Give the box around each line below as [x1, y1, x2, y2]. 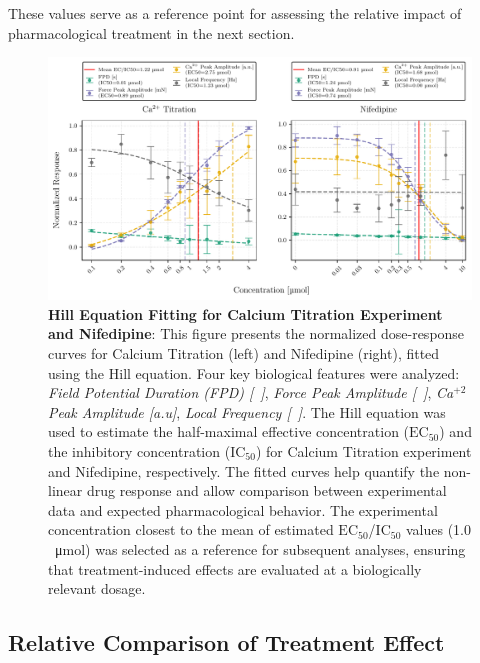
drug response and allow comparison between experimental [86, 480, 447, 501]
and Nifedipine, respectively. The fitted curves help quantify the [48, 460, 440, 481]
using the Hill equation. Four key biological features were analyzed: [48, 362, 460, 383]
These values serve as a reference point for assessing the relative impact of [8, 3, 462, 23]
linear [48, 480, 83, 501]
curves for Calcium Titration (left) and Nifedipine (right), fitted [48, 343, 440, 364]
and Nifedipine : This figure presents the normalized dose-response [48, 323, 465, 344]
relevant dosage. [48, 578, 146, 599]
